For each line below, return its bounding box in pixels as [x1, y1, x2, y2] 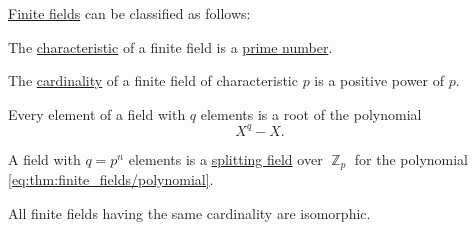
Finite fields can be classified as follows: [8, 3, 251, 23]
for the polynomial [354, 148, 469, 169]
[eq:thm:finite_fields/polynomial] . [8, 169, 214, 190]
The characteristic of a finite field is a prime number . [8, 36, 333, 57]
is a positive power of [314, 70, 445, 91]
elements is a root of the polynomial [200, 103, 422, 124]
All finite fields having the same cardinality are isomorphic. [8, 202, 371, 223]
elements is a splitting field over [128, 148, 323, 169]
